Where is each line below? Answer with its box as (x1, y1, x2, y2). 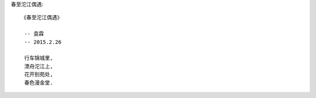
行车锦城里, (24, 55, 53, 61)
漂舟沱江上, (24, 63, 53, 70)
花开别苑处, (24, 71, 53, 78)
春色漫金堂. (24, 79, 53, 86)
